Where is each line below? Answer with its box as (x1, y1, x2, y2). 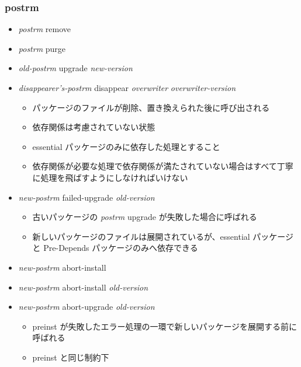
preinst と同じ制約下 (32, 351, 109, 363)
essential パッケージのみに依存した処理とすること (32, 140, 220, 152)
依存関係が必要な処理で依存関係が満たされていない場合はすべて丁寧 (32, 160, 293, 172)
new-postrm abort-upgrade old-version (18, 300, 155, 313)
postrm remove (18, 23, 71, 35)
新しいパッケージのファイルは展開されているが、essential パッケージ (32, 230, 294, 242)
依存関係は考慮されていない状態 (32, 121, 155, 133)
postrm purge (18, 42, 66, 54)
